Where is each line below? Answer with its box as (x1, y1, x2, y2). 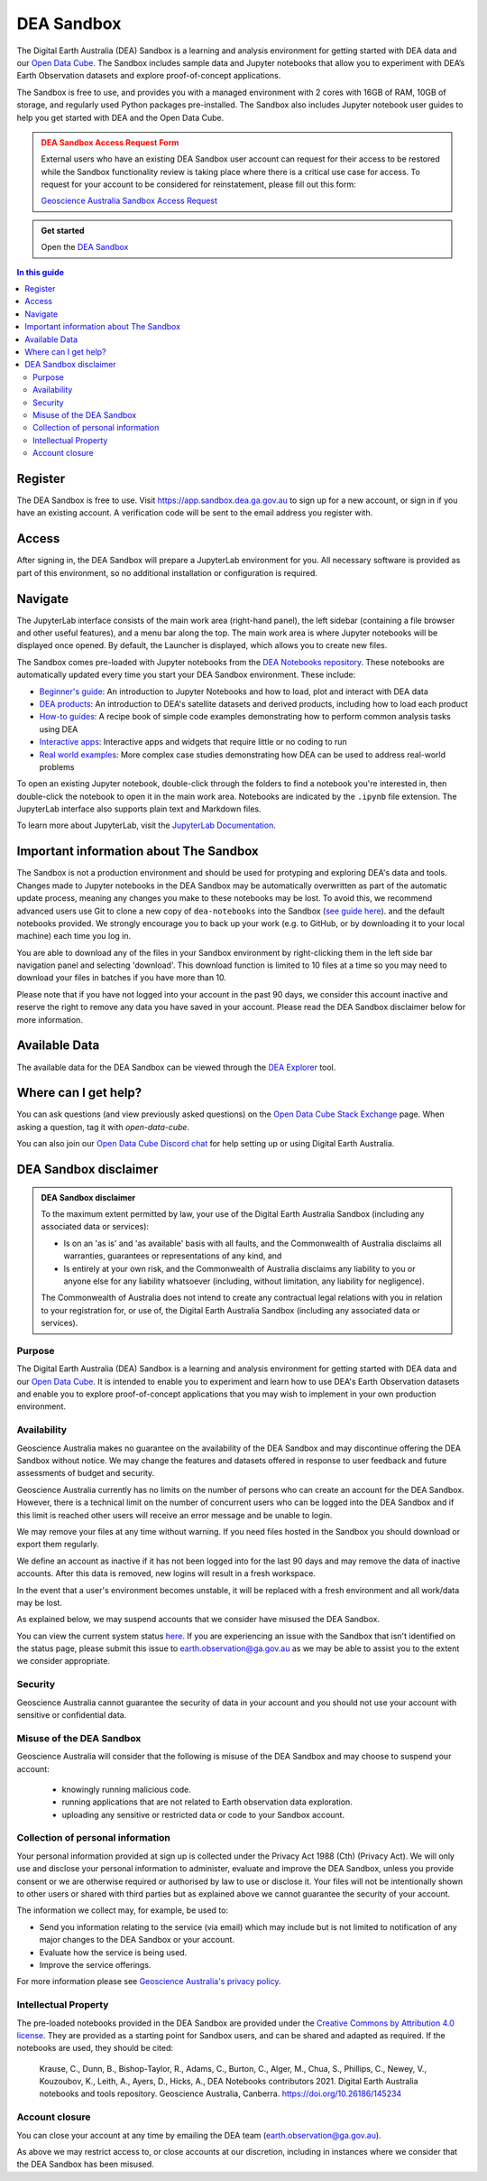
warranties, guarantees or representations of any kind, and (63, 1250, 282, 1261)
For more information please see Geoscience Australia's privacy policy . (16, 1976, 281, 1987)
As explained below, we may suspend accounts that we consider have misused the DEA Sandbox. (16, 1614, 381, 1625)
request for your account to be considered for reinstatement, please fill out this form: (41, 179, 356, 190)
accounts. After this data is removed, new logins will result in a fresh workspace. (16, 1568, 316, 1579)
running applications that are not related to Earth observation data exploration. (61, 1796, 354, 1807)
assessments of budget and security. (16, 1468, 155, 1479)
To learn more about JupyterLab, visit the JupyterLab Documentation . (16, 820, 277, 831)
